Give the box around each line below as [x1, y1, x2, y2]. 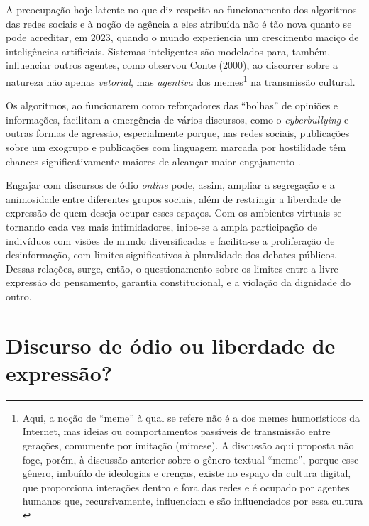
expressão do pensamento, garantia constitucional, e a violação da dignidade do [6, 275, 351, 290]
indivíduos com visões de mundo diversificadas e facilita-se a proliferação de [6, 233, 335, 248]
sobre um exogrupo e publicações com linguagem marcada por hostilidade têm [6, 140, 346, 154]
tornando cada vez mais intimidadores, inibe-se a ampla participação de [6, 219, 318, 234]
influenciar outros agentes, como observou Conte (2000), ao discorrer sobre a [6, 57, 338, 72]
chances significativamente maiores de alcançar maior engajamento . [6, 153, 301, 168]
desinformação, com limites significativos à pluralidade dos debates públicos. [6, 247, 337, 262]
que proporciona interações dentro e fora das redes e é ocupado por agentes [22, 479, 350, 494]
